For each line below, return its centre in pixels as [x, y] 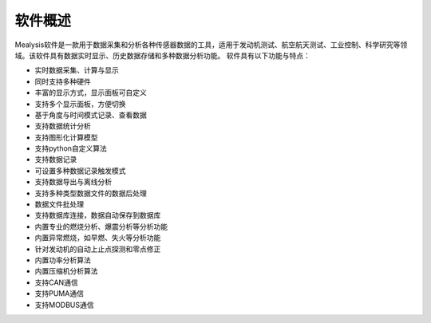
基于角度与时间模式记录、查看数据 [91, 115]
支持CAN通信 [57, 282]
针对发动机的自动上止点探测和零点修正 [98, 249]
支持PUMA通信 [59, 293]
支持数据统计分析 [63, 126]
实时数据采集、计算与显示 [77, 70]
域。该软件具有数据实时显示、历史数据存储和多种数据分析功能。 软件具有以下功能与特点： [162, 55]
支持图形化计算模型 [66, 137]
